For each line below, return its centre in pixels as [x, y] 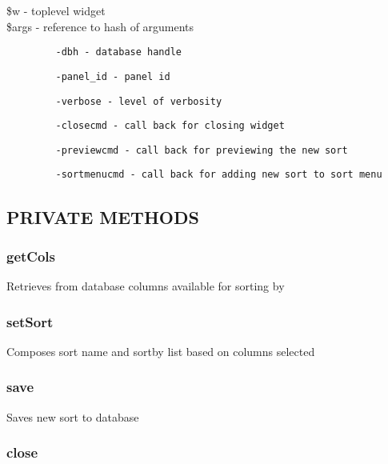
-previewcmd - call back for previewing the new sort [202, 150]
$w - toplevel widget [56, 10]
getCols [31, 256]
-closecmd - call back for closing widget [170, 126]
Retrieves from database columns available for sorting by [146, 286]
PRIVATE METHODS [103, 216]
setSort [30, 321]
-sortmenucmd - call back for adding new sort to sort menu [219, 175]
